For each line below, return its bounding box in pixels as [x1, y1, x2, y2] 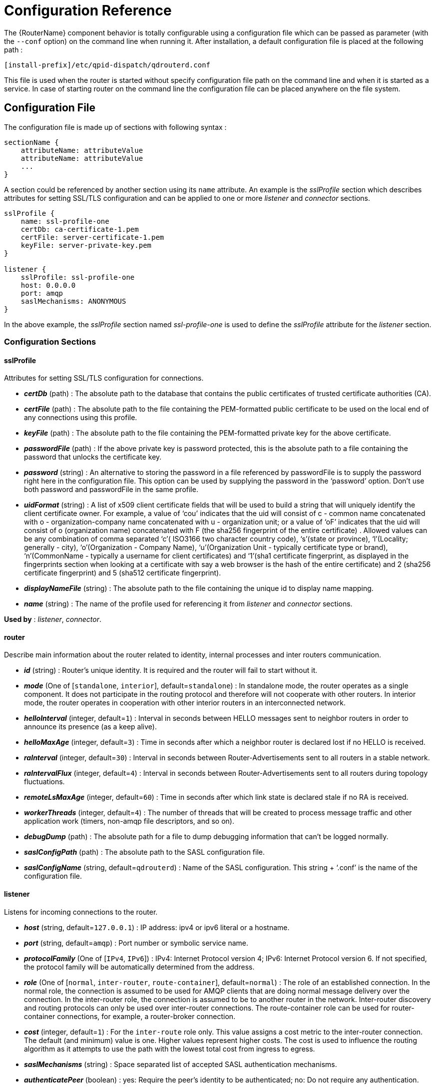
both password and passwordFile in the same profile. [24, 485, 198, 494]
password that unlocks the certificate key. [24, 453, 162, 462]
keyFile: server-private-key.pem [20, 241, 152, 249]
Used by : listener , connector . [4, 615, 102, 624]
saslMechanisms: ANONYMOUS [20, 297, 126, 305]
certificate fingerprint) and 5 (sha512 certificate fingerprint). [24, 568, 221, 577]
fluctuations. [24, 777, 65, 786]
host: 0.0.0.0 [20, 281, 76, 289]
